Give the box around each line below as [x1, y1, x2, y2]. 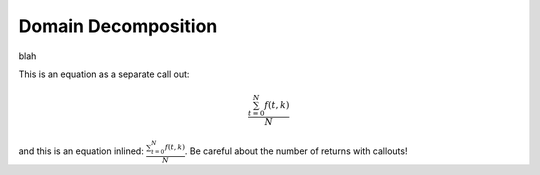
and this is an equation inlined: [18, 145, 144, 157]
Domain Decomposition [18, 15, 218, 37]
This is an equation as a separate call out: [18, 68, 190, 80]
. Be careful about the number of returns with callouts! [184, 145, 408, 157]
